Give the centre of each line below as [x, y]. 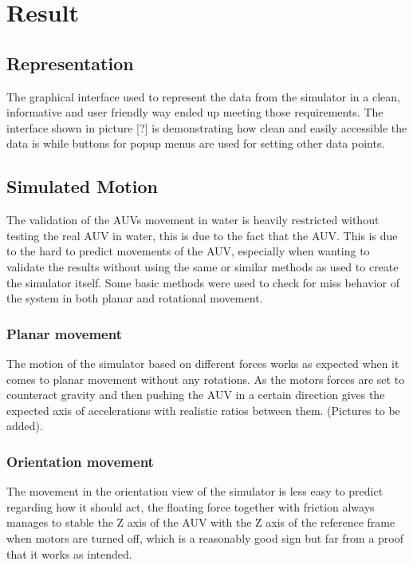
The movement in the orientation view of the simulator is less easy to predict [195, 491]
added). [25, 426]
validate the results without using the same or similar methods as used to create [203, 266]
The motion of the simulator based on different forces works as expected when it [203, 363]
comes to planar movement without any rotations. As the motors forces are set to [206, 379]
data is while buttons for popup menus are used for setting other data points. [196, 143]
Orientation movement [80, 461]
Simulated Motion [82, 186]
